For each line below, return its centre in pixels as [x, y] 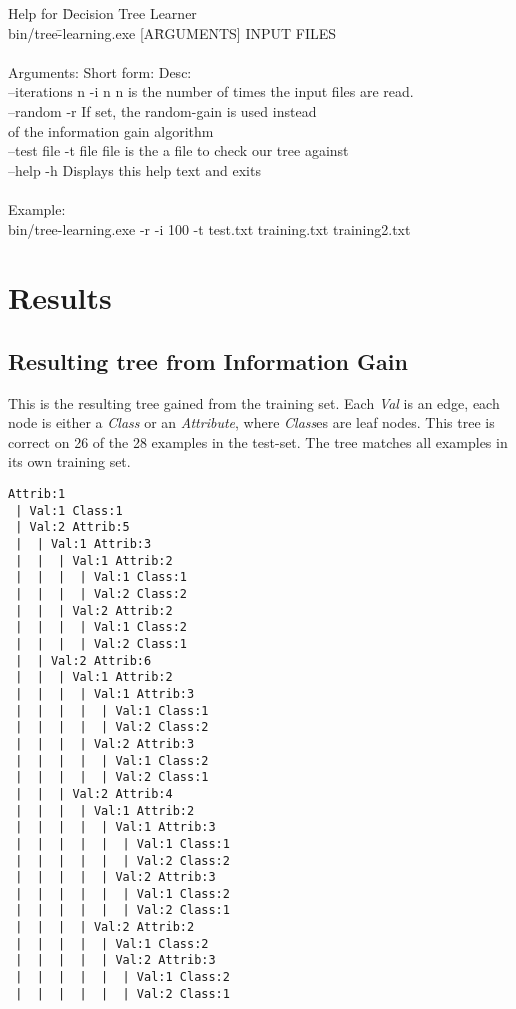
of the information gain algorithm [111, 130]
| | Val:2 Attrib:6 [83, 660]
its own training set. [69, 461]
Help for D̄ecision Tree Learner [102, 13]
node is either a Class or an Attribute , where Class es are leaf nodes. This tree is [251, 422]
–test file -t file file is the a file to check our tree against [178, 150]
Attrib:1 [37, 494]
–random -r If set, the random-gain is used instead [162, 110]
